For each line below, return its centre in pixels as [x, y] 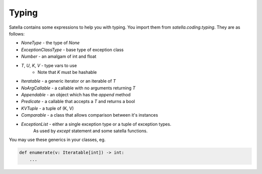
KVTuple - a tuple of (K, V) [48, 108]
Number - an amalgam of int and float [59, 56]
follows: [17, 34]
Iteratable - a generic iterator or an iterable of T [68, 81]
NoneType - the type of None [50, 43]
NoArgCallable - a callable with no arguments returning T [78, 88]
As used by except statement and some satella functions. [90, 131]
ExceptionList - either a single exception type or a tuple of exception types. [96, 124]
